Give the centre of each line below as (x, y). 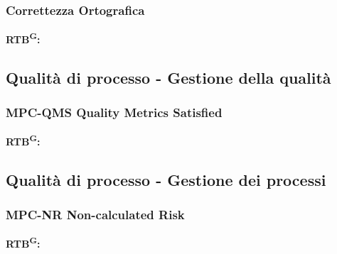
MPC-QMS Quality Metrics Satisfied (114, 112)
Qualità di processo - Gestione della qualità (168, 77)
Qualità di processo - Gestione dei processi (166, 180)
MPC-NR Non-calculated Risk (95, 215)
